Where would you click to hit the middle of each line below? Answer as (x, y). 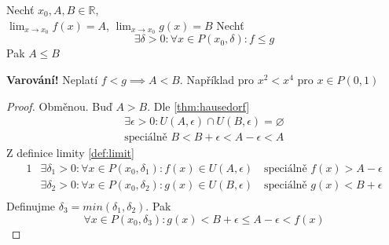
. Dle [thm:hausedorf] (198, 106)
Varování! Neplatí (52, 80)
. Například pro (217, 80)
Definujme (31, 205)
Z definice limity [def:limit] (70, 153)
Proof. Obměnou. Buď (59, 106)
